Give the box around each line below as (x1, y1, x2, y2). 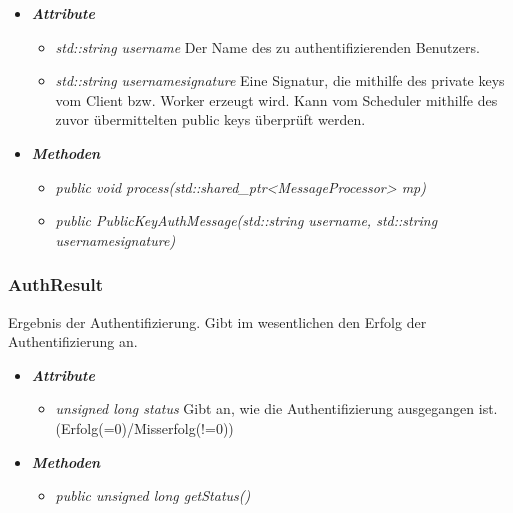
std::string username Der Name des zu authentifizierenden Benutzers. (55, 36, 480, 57)
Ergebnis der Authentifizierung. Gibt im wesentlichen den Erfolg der (8, 311, 427, 332)
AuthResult (8, 272, 104, 297)
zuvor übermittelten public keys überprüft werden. (55, 109, 366, 130)
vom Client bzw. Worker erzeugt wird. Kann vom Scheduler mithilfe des (55, 89, 498, 110)
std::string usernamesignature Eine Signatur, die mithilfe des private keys (55, 70, 505, 91)
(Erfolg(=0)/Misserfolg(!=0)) (55, 417, 234, 438)
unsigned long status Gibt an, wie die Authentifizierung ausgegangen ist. (55, 398, 498, 419)
